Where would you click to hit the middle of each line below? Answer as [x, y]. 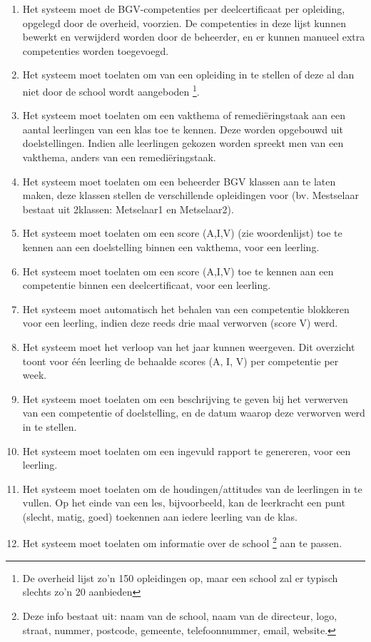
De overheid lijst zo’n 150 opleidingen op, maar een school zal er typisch [180, 577]
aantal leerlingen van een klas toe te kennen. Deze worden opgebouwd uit [183, 129]
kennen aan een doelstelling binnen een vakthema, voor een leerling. [171, 246]
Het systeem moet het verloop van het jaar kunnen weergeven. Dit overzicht [189, 346]
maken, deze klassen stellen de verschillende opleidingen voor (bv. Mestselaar [190, 195]
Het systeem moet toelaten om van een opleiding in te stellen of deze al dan [188, 75]
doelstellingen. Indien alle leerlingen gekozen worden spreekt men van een [183, 143]
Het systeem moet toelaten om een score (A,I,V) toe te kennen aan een [178, 271]
